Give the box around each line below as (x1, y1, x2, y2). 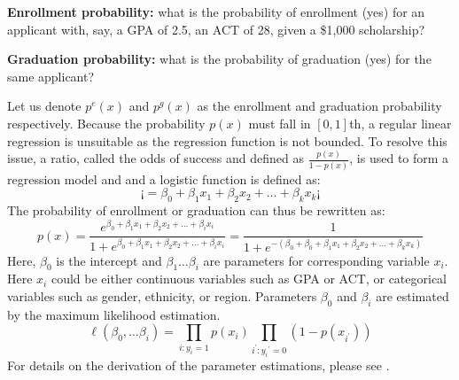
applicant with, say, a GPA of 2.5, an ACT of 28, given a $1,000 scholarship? (7, 19, 425, 38)
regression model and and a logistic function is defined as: (7, 169, 321, 188)
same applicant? (7, 66, 95, 85)
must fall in (248, 113, 311, 132)
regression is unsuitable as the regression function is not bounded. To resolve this (7, 131, 447, 150)
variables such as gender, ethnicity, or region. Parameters (7, 287, 317, 306)
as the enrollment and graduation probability (197, 97, 442, 115)
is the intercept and (56, 251, 162, 269)
